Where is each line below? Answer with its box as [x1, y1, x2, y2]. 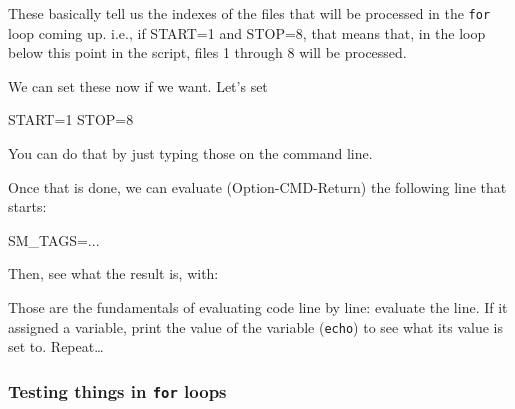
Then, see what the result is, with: [8, 263, 219, 284]
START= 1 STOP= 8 [8, 109, 134, 130]
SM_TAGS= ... [8, 229, 100, 250]
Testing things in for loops [8, 378, 227, 403]
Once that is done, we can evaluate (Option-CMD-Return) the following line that [8, 176, 507, 197]
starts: [8, 196, 47, 217]
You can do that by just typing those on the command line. [8, 143, 373, 164]
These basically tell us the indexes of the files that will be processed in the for [8, 3, 491, 23]
